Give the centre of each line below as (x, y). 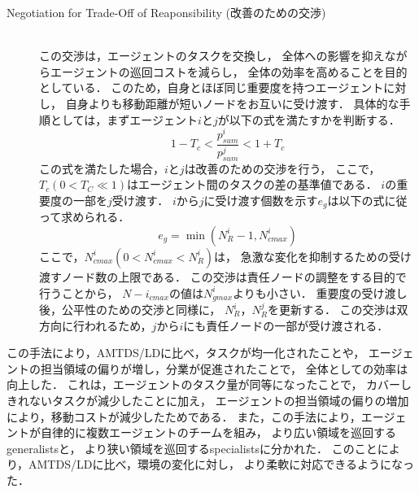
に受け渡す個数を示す (261, 200)
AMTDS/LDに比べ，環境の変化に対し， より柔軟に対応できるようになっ (222, 464)
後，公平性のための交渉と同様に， (130, 310)
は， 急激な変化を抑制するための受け (313, 256)
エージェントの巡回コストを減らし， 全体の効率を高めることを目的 (229, 71)
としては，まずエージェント (124, 119)
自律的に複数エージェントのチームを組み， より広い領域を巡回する (218, 432)
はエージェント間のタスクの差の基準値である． (252, 184)
